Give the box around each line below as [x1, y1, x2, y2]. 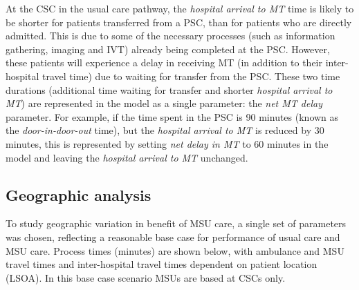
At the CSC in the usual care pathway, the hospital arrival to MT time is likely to [6, 1, 354, 15]
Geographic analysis [6, 184, 151, 205]
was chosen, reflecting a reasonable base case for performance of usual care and [6, 229, 340, 244]
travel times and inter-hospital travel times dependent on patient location [6, 257, 317, 271]
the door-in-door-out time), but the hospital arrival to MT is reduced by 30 [6, 123, 324, 137]
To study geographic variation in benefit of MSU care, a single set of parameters [6, 216, 347, 231]
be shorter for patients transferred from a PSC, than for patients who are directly [6, 14, 352, 29]
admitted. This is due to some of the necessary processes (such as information [6, 28, 335, 43]
